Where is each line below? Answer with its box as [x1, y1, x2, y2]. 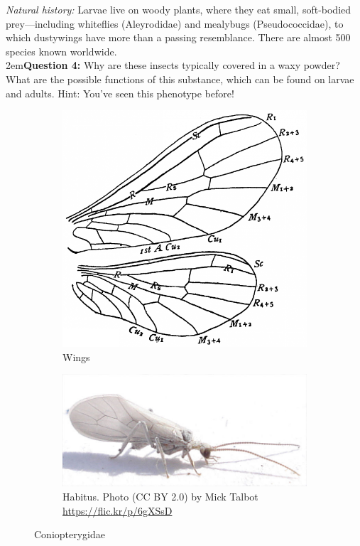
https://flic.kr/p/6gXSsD [62, 503, 173, 518]
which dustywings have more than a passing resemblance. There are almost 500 [6, 30, 351, 45]
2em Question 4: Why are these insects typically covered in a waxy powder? [6, 58, 340, 73]
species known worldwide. [6, 43, 117, 58]
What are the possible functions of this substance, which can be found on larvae [6, 71, 354, 86]
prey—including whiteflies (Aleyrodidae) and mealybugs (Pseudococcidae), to [6, 16, 344, 31]
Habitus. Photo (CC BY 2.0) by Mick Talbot [62, 488, 258, 503]
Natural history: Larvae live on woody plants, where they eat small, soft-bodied [6, 2, 351, 16]
